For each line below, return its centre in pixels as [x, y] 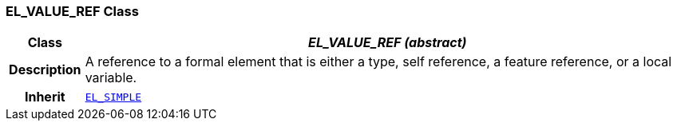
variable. [111, 78]
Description [45, 70]
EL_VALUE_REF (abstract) [388, 43]
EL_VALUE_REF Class [72, 11]
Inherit [45, 97]
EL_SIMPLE [113, 97]
